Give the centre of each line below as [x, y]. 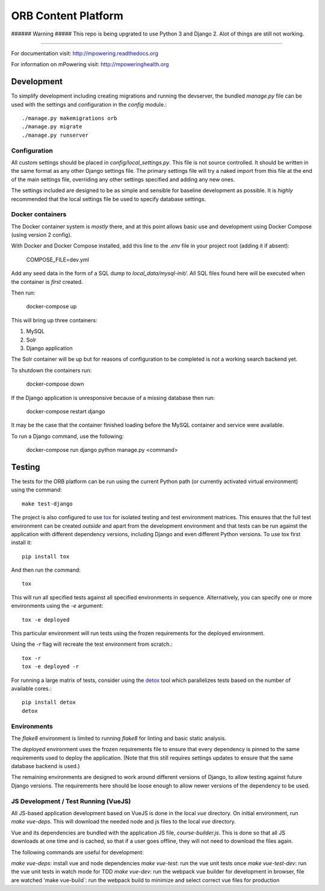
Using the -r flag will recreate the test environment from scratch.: [92, 644]
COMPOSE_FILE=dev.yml [58, 260]
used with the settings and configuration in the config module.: [89, 104]
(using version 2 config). [42, 235]
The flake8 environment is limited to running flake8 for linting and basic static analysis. [119, 738]
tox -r [32, 658]
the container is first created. [47, 282]
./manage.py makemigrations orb [70, 118]
